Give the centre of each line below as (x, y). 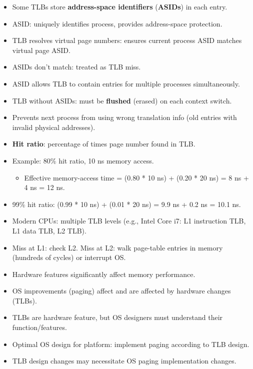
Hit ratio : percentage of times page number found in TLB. (104, 144)
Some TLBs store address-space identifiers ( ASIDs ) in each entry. (120, 6)
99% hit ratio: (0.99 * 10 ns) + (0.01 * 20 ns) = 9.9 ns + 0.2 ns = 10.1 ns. (126, 204)
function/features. (39, 327)
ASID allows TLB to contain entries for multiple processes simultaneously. (126, 83)
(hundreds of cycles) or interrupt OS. (69, 257)
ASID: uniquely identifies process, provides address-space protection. (117, 23)
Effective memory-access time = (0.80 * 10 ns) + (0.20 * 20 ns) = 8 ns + (136, 177)
